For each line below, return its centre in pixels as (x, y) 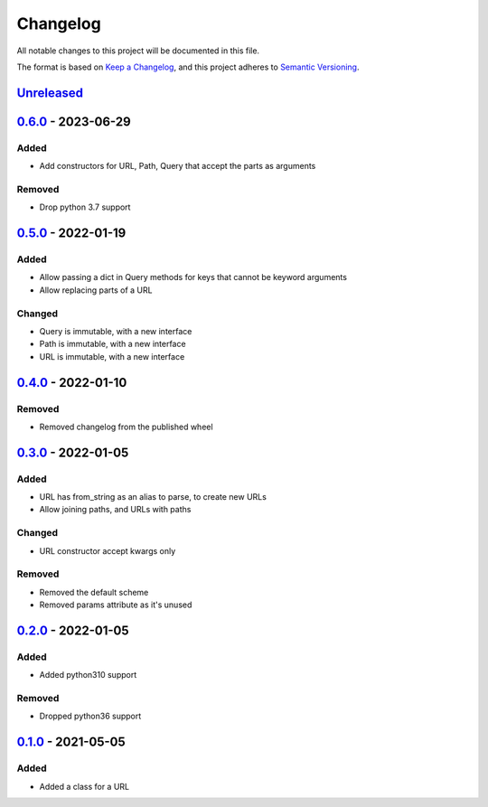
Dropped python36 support (90, 716)
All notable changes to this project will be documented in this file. (138, 51)
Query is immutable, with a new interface (116, 331)
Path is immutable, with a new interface (113, 344)
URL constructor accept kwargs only (108, 550)
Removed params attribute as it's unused (116, 605)
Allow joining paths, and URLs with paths (115, 510)
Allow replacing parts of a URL (96, 290)
